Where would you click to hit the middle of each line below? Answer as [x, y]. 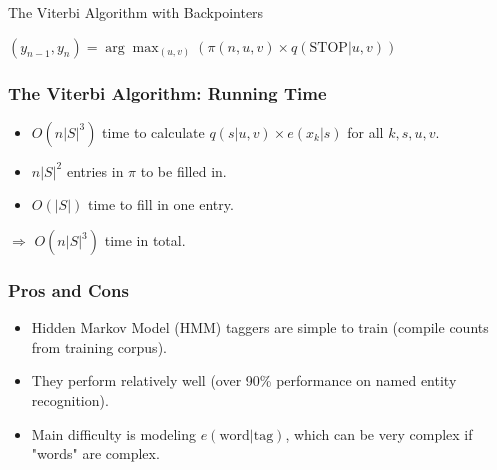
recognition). [70, 400]
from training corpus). [99, 346]
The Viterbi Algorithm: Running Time [167, 92]
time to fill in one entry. [160, 204]
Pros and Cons [68, 289]
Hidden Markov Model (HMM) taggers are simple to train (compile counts [260, 327]
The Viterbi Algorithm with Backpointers [136, 12]
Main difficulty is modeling [114, 433]
